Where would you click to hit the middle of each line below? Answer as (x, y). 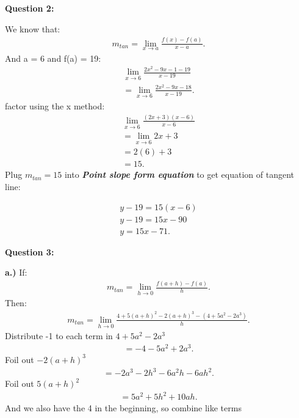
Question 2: (30, 8)
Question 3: (30, 251)
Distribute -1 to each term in (59, 336)
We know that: (33, 28)
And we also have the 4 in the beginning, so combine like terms (123, 408)
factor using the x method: (55, 105)
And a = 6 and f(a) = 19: (53, 58)
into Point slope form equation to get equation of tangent (179, 174)
